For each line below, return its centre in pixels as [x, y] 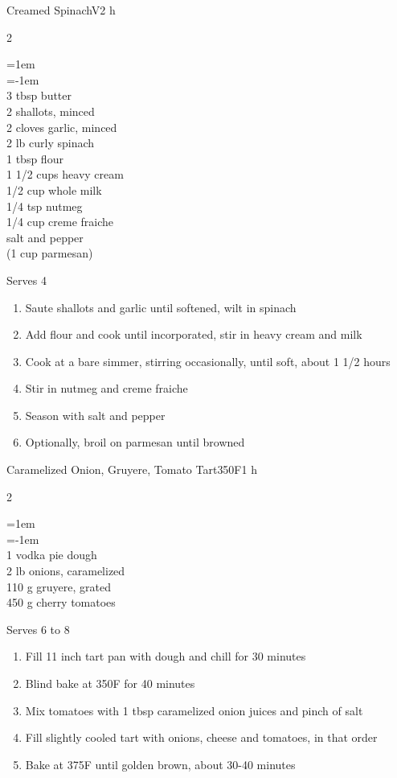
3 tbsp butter [39, 95]
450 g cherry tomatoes [61, 602]
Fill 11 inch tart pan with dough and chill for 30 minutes [166, 656]
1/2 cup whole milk [54, 189]
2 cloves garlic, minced [62, 127]
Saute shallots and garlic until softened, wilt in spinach [161, 307]
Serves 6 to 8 [38, 629]
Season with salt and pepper [95, 415]
